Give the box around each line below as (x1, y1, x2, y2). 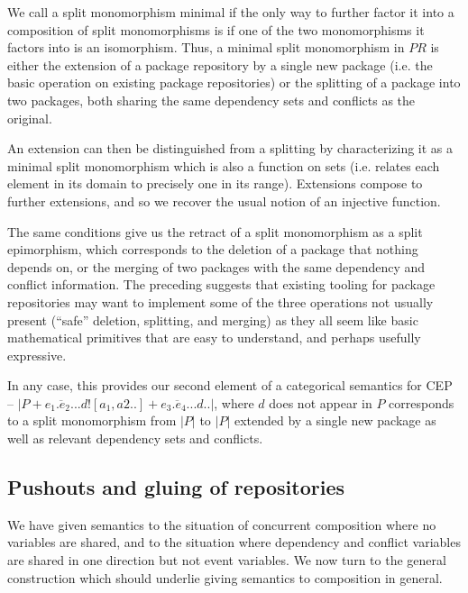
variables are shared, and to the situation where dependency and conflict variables (7, 533, 461, 552)
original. (7, 108, 52, 127)
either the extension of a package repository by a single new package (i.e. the (7, 55, 433, 74)
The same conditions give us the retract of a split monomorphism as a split (7, 222, 423, 241)
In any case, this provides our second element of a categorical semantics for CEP (7, 376, 453, 395)
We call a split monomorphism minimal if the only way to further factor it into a (7, 3, 454, 21)
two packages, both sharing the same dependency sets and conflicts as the (7, 90, 416, 109)
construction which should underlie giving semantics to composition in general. (7, 568, 443, 587)
